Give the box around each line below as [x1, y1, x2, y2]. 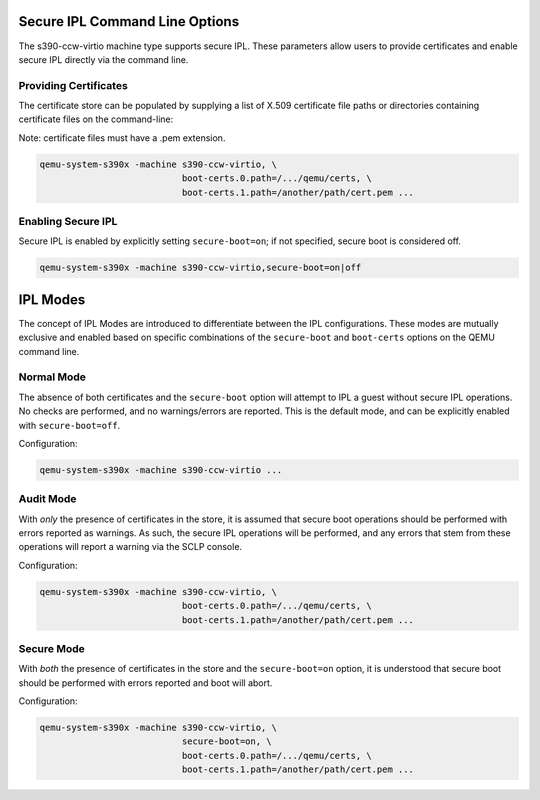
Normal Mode [18, 370, 87, 384]
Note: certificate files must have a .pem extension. [18, 131, 226, 144]
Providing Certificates [18, 78, 129, 92]
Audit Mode [18, 492, 77, 506]
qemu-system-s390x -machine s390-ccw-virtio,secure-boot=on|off [39, 262, 362, 274]
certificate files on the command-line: [18, 113, 174, 125]
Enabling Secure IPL [18, 214, 118, 228]
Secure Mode [18, 641, 85, 655]
